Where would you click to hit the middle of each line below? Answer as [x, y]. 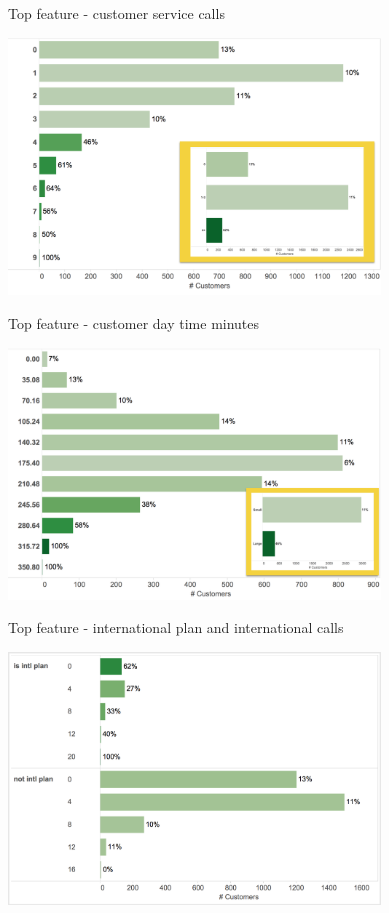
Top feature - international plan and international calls [176, 627]
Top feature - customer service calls [116, 13]
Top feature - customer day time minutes [134, 322]
